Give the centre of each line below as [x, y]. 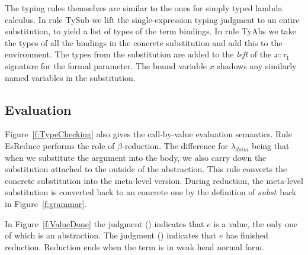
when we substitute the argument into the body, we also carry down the [136, 157]
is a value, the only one [256, 223]
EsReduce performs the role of [60, 145]
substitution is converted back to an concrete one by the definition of [130, 192]
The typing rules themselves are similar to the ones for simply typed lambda [144, 8]
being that [270, 145]
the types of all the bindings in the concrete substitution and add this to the [144, 42]
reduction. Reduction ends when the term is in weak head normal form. [135, 246]
